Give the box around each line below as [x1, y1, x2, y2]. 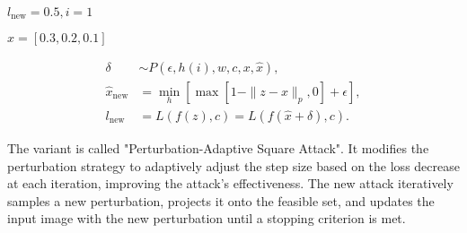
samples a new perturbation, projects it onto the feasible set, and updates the [7, 191, 435, 210]
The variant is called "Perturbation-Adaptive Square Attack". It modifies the [7, 138, 429, 157]
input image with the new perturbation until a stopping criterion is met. [7, 209, 406, 228]
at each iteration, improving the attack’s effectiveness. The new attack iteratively [7, 174, 454, 193]
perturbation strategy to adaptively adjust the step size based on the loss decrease [7, 156, 460, 175]
